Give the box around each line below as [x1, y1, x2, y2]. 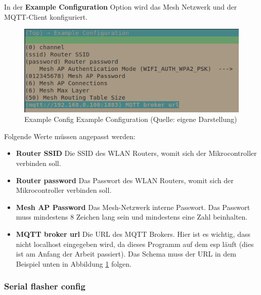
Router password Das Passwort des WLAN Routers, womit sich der [16, 175, 234, 185]
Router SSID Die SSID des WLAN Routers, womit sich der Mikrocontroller [16, 148, 257, 158]
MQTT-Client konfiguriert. [4, 11, 88, 22]
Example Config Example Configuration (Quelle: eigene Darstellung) [24, 114, 237, 124]
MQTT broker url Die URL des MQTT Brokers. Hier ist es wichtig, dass [16, 228, 250, 239]
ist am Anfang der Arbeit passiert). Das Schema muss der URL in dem [16, 248, 236, 259]
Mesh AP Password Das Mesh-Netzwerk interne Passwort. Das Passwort [16, 201, 250, 212]
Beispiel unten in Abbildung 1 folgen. [16, 258, 132, 269]
